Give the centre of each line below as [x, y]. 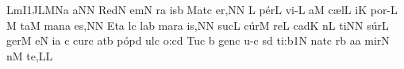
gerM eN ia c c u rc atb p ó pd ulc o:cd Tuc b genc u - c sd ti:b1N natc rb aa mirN [198, 40]
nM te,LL [30, 55]
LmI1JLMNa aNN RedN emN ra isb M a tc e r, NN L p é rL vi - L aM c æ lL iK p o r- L [202, 9]
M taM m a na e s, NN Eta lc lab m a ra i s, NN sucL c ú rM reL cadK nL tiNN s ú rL [198, 25]
